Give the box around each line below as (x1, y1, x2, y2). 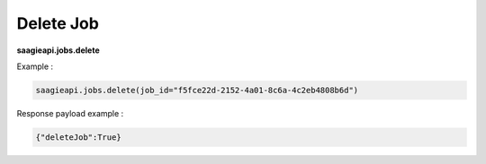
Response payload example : (16, 108, 124, 118)
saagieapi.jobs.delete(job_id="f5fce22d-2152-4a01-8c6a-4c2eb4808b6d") (35, 85, 359, 95)
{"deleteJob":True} (35, 132, 121, 142)
